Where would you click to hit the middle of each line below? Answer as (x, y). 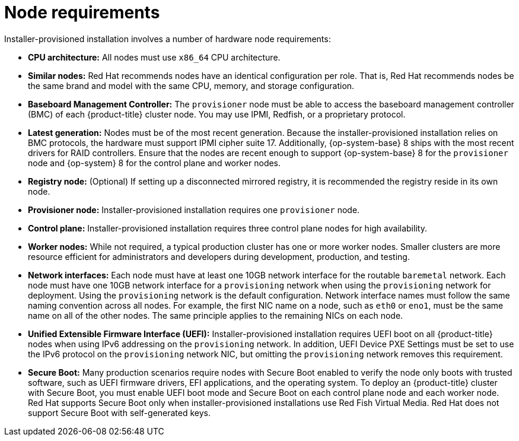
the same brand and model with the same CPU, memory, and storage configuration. (191, 85)
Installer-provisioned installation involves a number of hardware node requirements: (168, 39)
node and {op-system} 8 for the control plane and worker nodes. (155, 163)
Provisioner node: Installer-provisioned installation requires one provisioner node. (194, 210)
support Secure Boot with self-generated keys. (120, 413)
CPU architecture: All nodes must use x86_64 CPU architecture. (154, 57)
